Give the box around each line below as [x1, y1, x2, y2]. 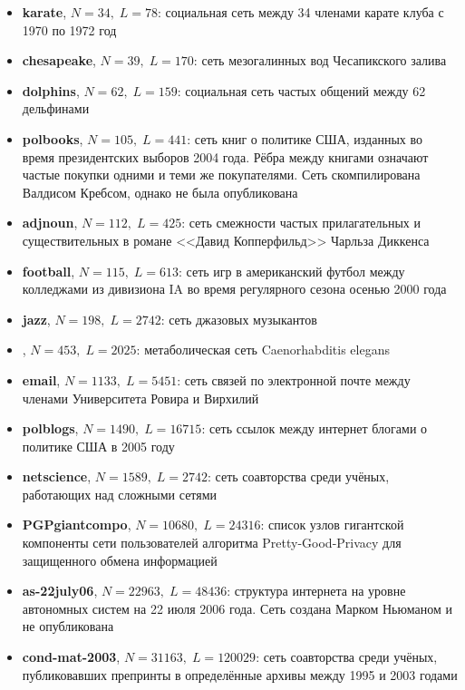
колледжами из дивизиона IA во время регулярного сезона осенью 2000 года [22, 279, 447, 298]
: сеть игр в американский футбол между [179, 261, 405, 280]
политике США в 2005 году [22, 436, 175, 455]
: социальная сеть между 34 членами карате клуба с [158, 3, 444, 21]
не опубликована [22, 617, 114, 636]
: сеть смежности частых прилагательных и [181, 213, 421, 232]
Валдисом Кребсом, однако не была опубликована [22, 182, 298, 201]
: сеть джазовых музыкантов [160, 309, 317, 328]
